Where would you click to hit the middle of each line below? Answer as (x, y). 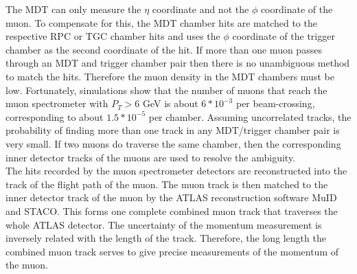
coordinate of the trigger (284, 36)
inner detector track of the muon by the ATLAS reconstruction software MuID (171, 197)
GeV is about (170, 103)
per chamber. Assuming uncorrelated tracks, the (250, 116)
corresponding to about (55, 116)
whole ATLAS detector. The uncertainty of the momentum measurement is (164, 224)
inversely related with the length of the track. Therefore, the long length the (166, 238)
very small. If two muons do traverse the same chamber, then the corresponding (173, 143)
